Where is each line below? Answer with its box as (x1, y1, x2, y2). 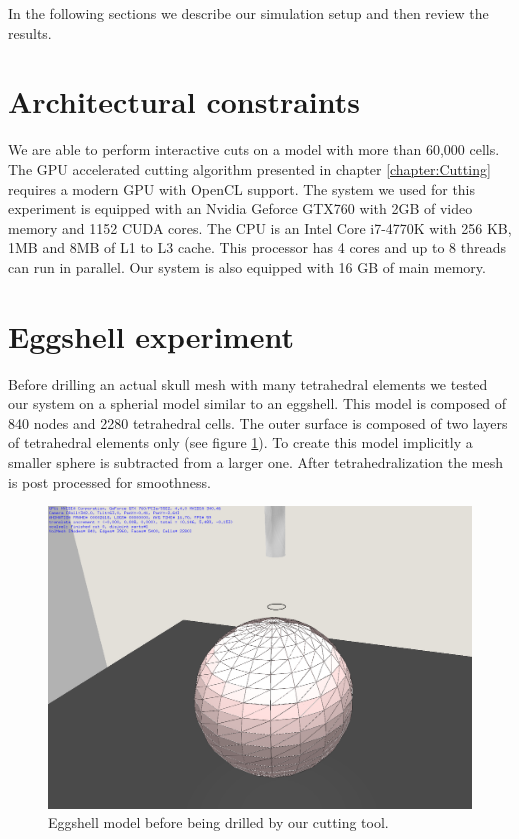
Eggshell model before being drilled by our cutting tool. (48, 812, 389, 833)
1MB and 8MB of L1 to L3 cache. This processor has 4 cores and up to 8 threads (8, 237, 506, 258)
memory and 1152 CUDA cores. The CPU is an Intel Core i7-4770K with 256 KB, (8, 217, 512, 238)
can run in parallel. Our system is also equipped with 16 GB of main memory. (8, 256, 486, 277)
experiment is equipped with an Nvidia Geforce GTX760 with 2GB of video (8, 198, 473, 219)
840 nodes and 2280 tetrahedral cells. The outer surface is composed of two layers (8, 412, 508, 433)
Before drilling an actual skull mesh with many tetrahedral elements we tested (8, 373, 488, 394)
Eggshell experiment (8, 315, 294, 356)
